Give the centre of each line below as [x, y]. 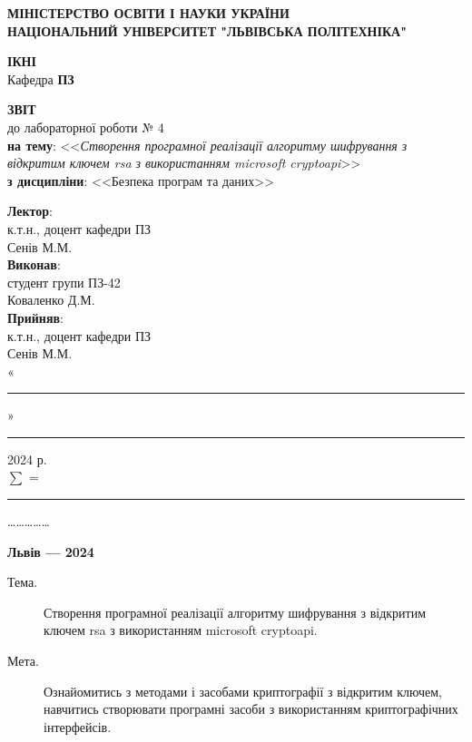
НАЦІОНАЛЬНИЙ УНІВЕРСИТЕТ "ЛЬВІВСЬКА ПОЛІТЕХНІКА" [207, 30]
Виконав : [34, 264]
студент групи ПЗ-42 [64, 282]
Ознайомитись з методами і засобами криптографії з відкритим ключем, [243, 691]
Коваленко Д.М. [51, 300]
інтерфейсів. [78, 726]
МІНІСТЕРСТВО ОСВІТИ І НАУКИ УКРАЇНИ [148, 13]
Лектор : [30, 211]
